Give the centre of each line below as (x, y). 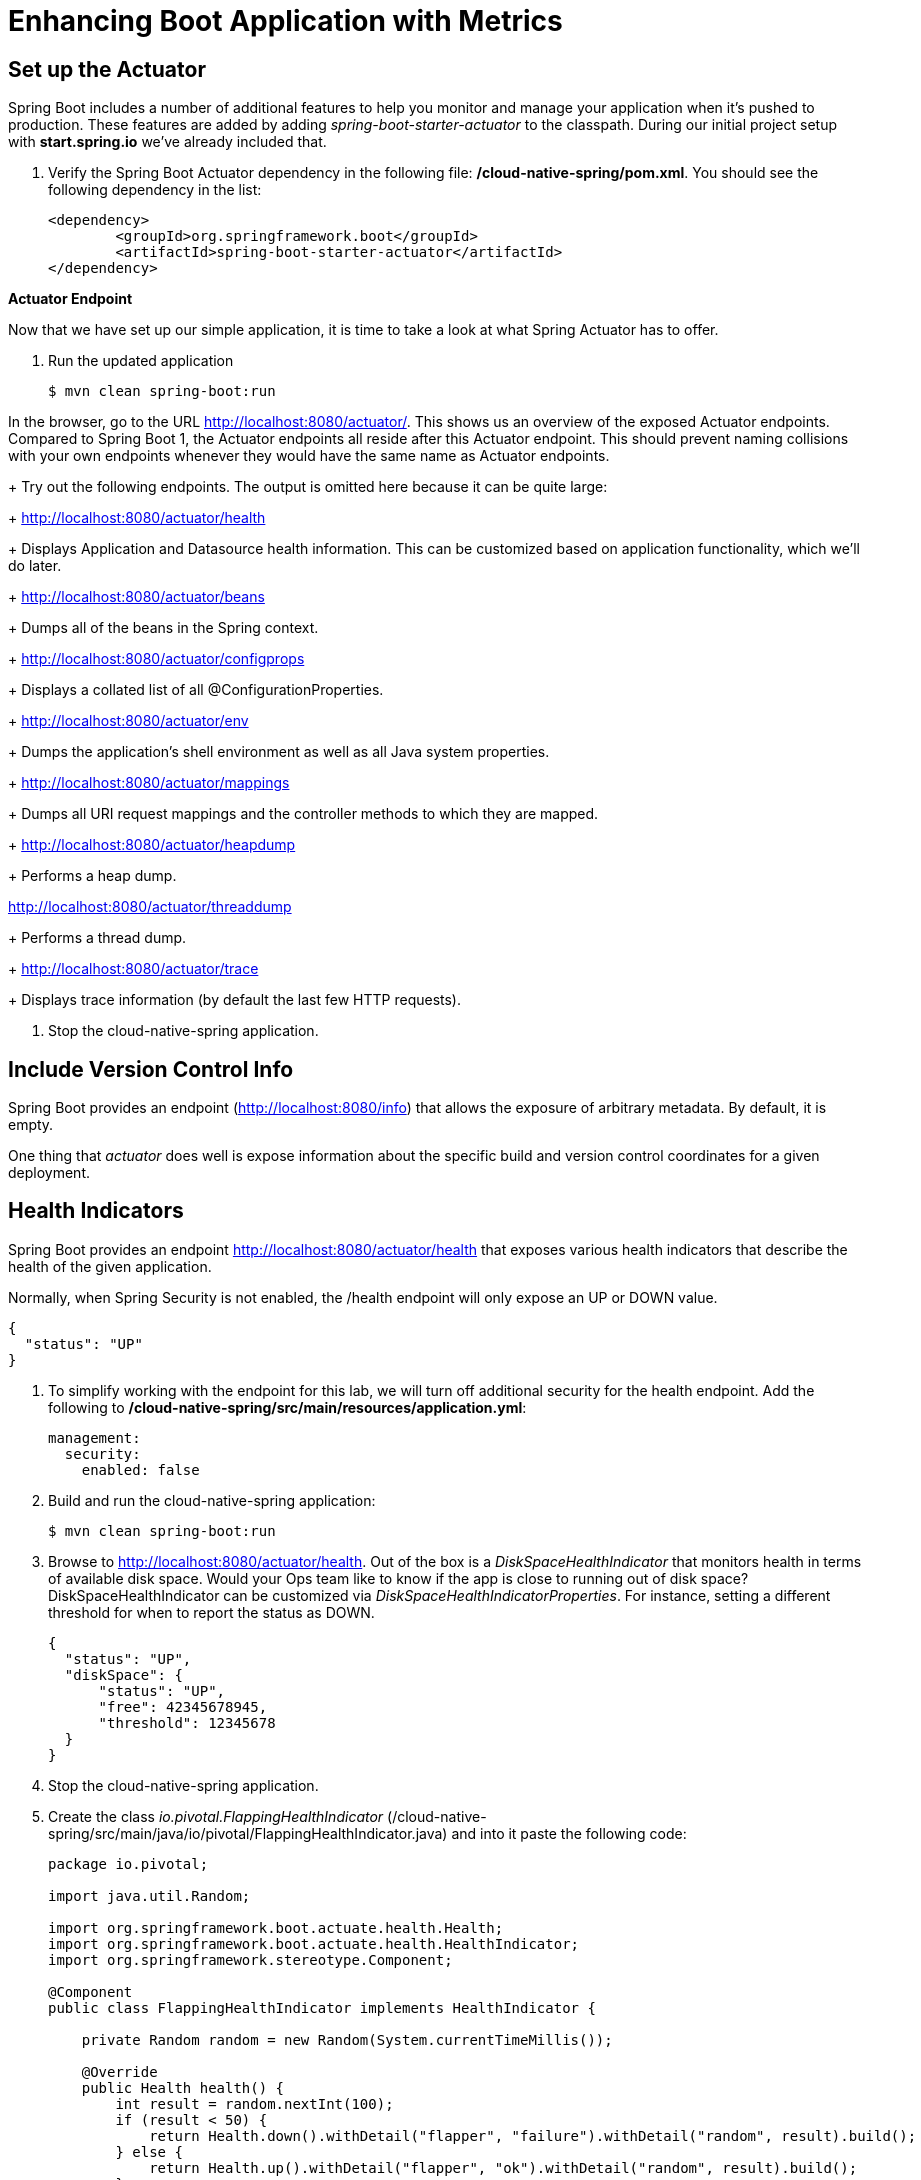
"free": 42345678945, (183, 1706)
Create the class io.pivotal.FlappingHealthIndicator (216, 1816)
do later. (35, 566)
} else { (149, 2151)
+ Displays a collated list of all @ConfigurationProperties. (196, 690)
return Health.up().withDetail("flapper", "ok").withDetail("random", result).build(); (503, 2167)
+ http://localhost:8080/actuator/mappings (149, 783)
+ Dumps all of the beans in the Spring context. (163, 628)
